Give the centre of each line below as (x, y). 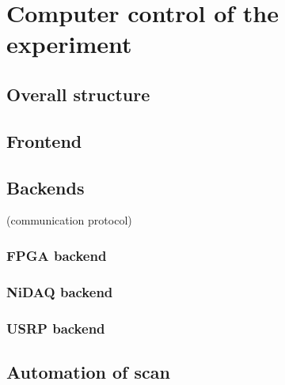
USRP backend (56, 328)
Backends (46, 187)
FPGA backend (57, 255)
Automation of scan (88, 371)
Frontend (44, 140)
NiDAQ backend (60, 291)
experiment (69, 44)
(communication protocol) (69, 220)
